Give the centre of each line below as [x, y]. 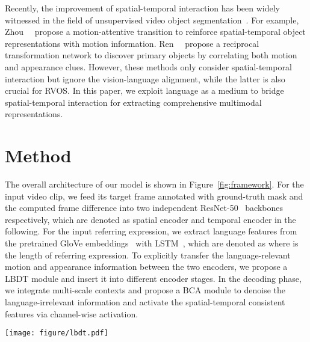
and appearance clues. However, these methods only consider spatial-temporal [148, 66]
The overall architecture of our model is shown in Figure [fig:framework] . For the [154, 184]
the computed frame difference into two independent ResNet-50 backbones [144, 208]
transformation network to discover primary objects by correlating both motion [151, 55]
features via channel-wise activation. [72, 313]
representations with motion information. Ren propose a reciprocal [132, 43]
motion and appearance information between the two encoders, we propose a [146, 267]
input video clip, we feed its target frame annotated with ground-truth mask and [154, 196]
